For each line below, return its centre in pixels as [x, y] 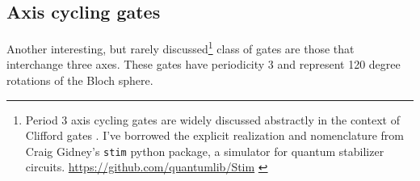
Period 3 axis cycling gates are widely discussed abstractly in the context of [212, 119]
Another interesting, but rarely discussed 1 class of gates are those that [181, 47]
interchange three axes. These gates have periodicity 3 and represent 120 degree [204, 64]
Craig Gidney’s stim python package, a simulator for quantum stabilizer [205, 151]
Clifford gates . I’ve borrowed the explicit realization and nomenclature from [214, 135]
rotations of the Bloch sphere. [80, 80]
